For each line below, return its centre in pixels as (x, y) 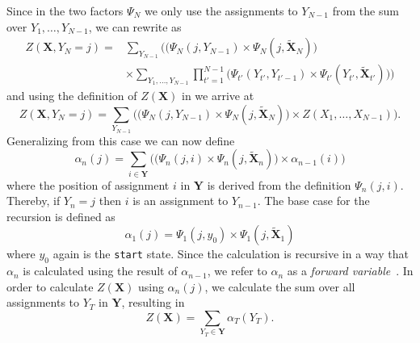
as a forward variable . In (350, 271)
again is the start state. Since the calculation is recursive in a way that (231, 254)
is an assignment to (181, 201)
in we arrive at (218, 96)
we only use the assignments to (221, 10)
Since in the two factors (65, 10)
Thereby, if (34, 201)
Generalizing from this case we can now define (121, 140)
